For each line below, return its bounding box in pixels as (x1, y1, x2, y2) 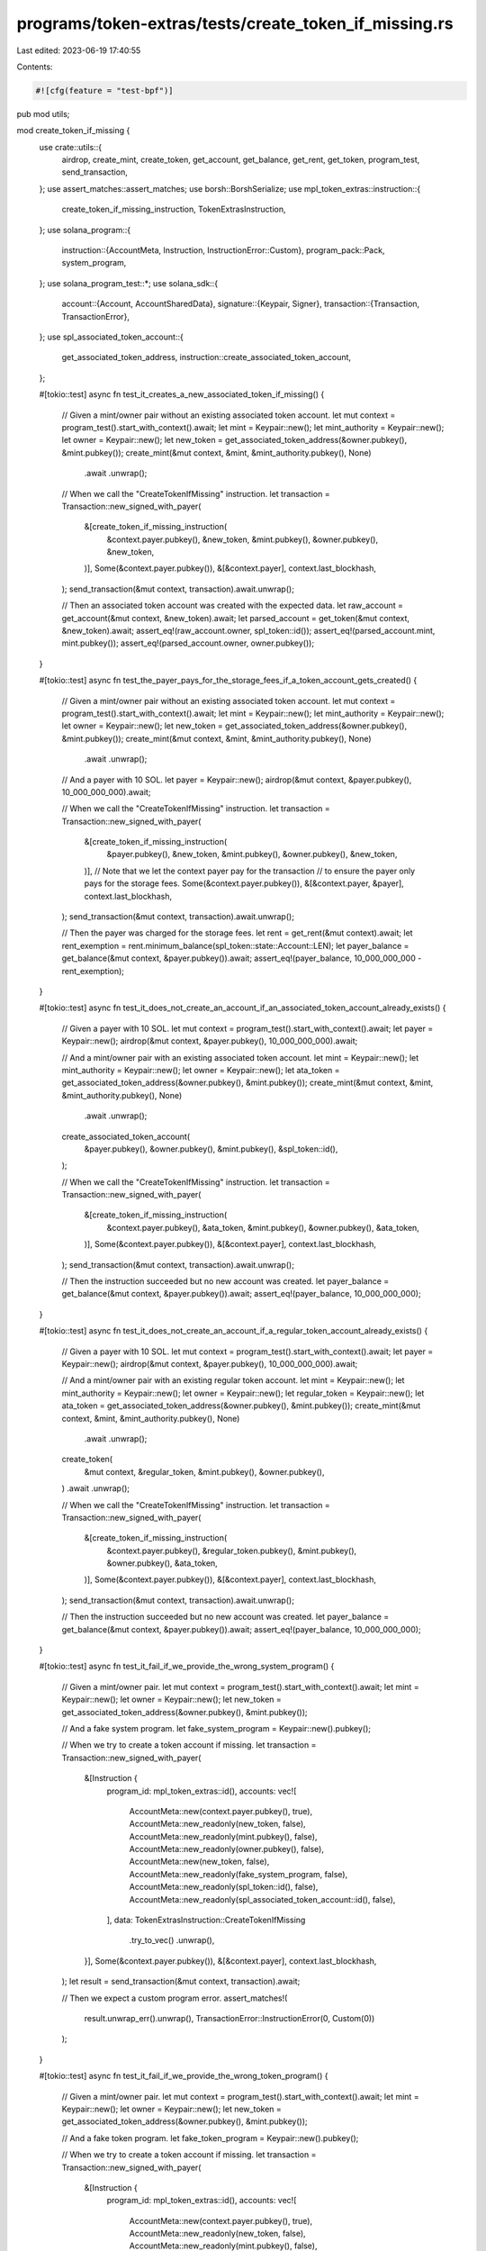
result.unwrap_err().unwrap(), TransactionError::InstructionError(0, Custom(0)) (84, 2013, 375, 2023)
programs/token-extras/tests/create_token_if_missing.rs (16, 14, 454, 33)
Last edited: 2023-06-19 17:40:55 (16, 45, 141, 56)
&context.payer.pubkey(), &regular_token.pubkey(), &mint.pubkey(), (106, 1545, 357, 1556)
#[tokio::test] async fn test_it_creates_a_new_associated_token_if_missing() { (39, 389, 325, 400)
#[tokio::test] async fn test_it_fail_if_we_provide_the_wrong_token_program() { (39, 2071, 328, 2082)
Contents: (16, 61, 53, 72)
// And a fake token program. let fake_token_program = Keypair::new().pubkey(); (61, 2132, 359, 2143)
